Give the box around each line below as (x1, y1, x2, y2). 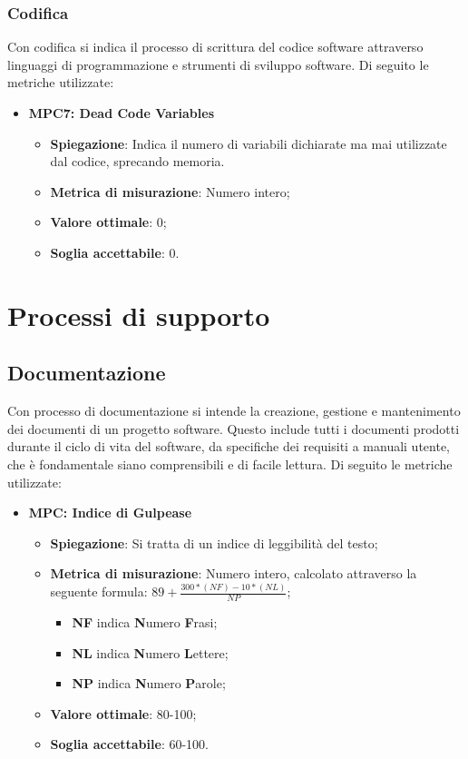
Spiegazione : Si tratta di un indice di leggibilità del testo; (50, 533, 378, 552)
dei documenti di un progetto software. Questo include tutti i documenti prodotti (7, 419, 460, 438)
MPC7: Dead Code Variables (28, 103, 215, 122)
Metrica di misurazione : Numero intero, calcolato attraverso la (50, 564, 417, 583)
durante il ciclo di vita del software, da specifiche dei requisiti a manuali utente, (7, 437, 451, 456)
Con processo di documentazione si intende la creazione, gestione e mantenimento (7, 401, 461, 420)
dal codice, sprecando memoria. (50, 152, 225, 171)
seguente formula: (50, 582, 148, 601)
